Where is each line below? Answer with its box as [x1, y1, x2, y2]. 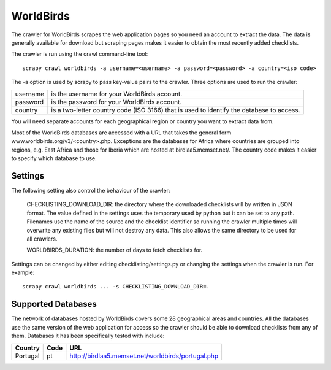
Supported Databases [11, 299, 97, 309]
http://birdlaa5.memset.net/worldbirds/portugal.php [69, 352, 219, 360]
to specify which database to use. [11, 155, 97, 162]
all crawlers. [26, 235, 58, 242]
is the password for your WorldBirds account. [51, 98, 182, 106]
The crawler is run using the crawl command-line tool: [11, 50, 148, 58]
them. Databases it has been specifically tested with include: [11, 332, 165, 340]
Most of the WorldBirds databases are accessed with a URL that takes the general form [11, 129, 232, 136]
